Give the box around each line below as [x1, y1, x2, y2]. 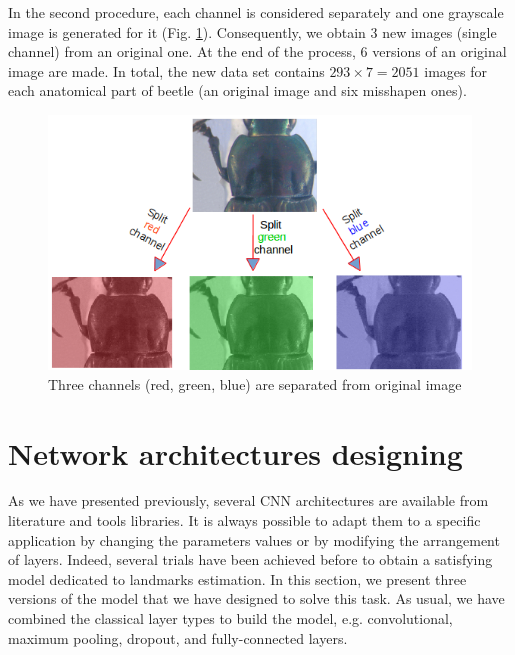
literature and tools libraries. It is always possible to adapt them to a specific [8, 510, 481, 531]
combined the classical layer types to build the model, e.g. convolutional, [8, 608, 453, 628]
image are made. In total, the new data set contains [8, 60, 325, 81]
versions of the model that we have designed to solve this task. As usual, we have [8, 588, 505, 609]
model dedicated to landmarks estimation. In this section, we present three [8, 568, 467, 589]
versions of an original [372, 41, 507, 62]
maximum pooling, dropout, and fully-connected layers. [8, 627, 348, 648]
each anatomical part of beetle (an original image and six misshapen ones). [8, 80, 467, 101]
